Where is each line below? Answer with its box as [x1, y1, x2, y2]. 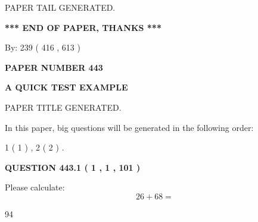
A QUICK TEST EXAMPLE [5, 81, 128, 93]
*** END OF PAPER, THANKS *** [5, 21, 161, 33]
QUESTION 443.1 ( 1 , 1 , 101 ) [5, 161, 141, 173]
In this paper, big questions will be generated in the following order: [5, 121, 254, 133]
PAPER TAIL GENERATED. [5, 1, 116, 13]
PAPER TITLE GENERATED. [5, 101, 122, 113]
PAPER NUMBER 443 [5, 61, 103, 73]
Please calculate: [5, 181, 65, 193]
